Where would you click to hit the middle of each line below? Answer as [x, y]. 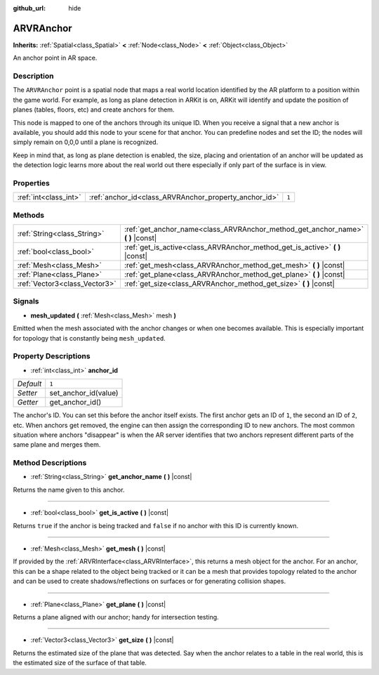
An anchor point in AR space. [55, 58]
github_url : [29, 8]
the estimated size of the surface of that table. [80, 663]
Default [29, 384]
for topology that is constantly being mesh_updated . [89, 338]
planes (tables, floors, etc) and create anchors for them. [94, 110]
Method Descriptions [50, 463]
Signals [26, 301]
